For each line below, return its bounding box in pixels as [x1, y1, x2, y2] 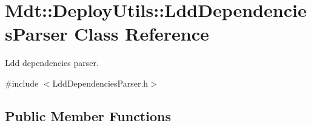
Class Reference [74, 21, 209, 46]
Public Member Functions [5, 106, 171, 125]
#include [5, 76, 39, 89]
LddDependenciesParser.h [52, 76, 149, 89]
